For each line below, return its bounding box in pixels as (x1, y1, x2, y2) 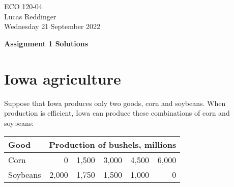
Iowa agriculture (4, 68, 121, 89)
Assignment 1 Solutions (4, 38, 89, 48)
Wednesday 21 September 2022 (4, 21, 101, 32)
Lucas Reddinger (4, 11, 56, 21)
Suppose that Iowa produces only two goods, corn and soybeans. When (4, 97, 226, 108)
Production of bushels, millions (49, 139, 177, 151)
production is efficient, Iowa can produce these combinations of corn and (4, 108, 230, 118)
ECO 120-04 (4, 1, 42, 11)
